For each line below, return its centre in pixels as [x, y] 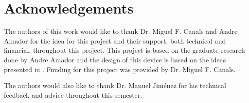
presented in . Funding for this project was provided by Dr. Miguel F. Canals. [120, 69]
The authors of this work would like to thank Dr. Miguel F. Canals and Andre [121, 31]
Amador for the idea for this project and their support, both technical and [115, 40]
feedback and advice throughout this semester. [73, 95]
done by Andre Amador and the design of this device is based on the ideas [115, 59]
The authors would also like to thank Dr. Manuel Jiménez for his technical [115, 85]
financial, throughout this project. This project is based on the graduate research [124, 50]
